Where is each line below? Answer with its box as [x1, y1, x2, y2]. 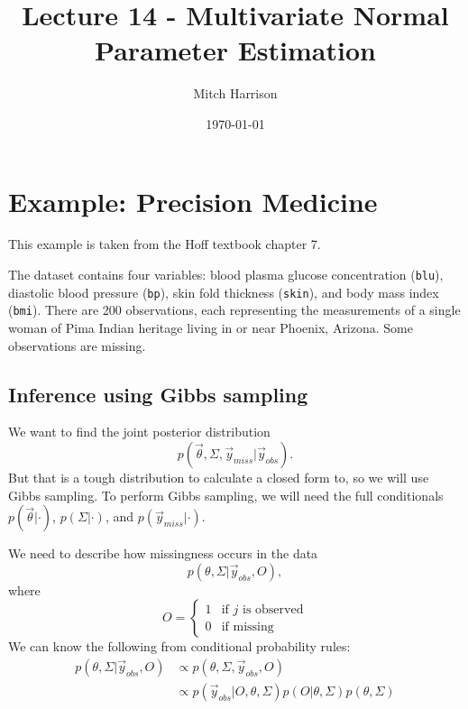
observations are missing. [8, 336, 146, 354]
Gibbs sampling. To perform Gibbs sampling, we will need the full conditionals [8, 485, 444, 504]
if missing [221, 620, 274, 633]
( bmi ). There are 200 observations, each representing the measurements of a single [8, 300, 461, 319]
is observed [242, 603, 304, 616]
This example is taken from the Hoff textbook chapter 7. [8, 235, 321, 253]
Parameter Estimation [95, 32, 376, 69]
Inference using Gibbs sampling [8, 380, 308, 408]
